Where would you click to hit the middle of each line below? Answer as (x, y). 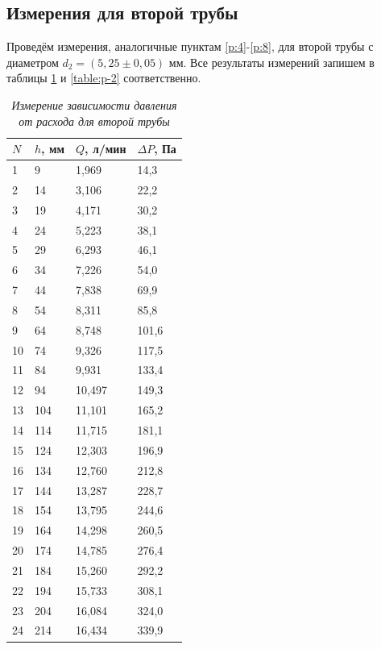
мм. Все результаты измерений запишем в (271, 62)
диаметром (33, 62)
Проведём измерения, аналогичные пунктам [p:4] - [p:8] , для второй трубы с (190, 46)
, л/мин (106, 149)
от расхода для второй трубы (94, 121)
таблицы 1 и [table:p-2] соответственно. (104, 78)
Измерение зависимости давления (94, 104)
